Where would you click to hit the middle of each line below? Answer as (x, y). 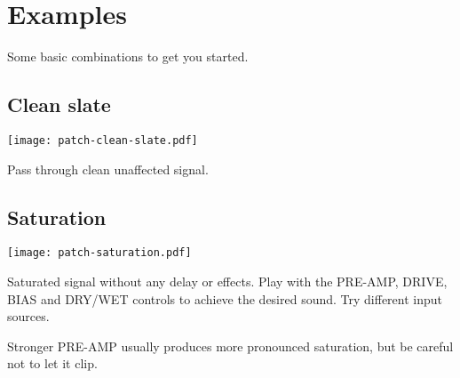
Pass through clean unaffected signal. (108, 169)
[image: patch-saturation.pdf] (99, 253)
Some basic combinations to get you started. (128, 56)
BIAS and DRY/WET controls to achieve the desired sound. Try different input (225, 298)
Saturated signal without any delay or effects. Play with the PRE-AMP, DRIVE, (227, 281)
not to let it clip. (52, 363)
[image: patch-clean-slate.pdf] (103, 140)
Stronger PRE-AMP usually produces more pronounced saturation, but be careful (230, 346)
